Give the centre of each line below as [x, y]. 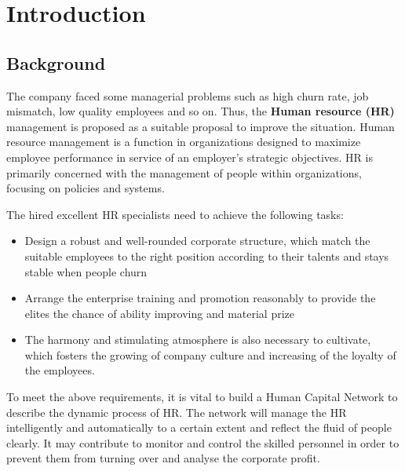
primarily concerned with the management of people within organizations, [184, 172]
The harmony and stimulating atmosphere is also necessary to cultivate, [198, 340]
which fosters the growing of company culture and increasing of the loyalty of [210, 354]
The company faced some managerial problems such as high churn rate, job [188, 95]
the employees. [60, 370]
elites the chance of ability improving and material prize [159, 313]
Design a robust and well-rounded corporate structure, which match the [197, 241]
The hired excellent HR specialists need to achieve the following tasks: [175, 214]
